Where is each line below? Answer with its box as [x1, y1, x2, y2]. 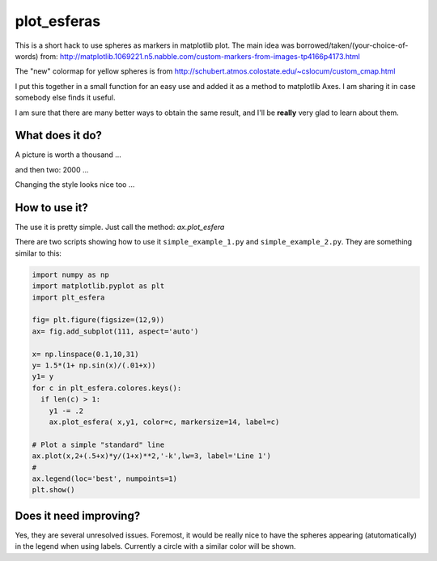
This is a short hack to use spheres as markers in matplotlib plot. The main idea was [15, 40, 295, 50]
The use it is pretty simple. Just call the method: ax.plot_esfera [15, 223, 225, 232]
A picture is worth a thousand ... [15, 150, 121, 159]
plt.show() [32, 486, 75, 495]
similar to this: [15, 248, 62, 258]
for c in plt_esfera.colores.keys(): [32, 383, 182, 393]
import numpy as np [32, 270, 109, 279]
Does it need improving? [15, 508, 141, 522]
